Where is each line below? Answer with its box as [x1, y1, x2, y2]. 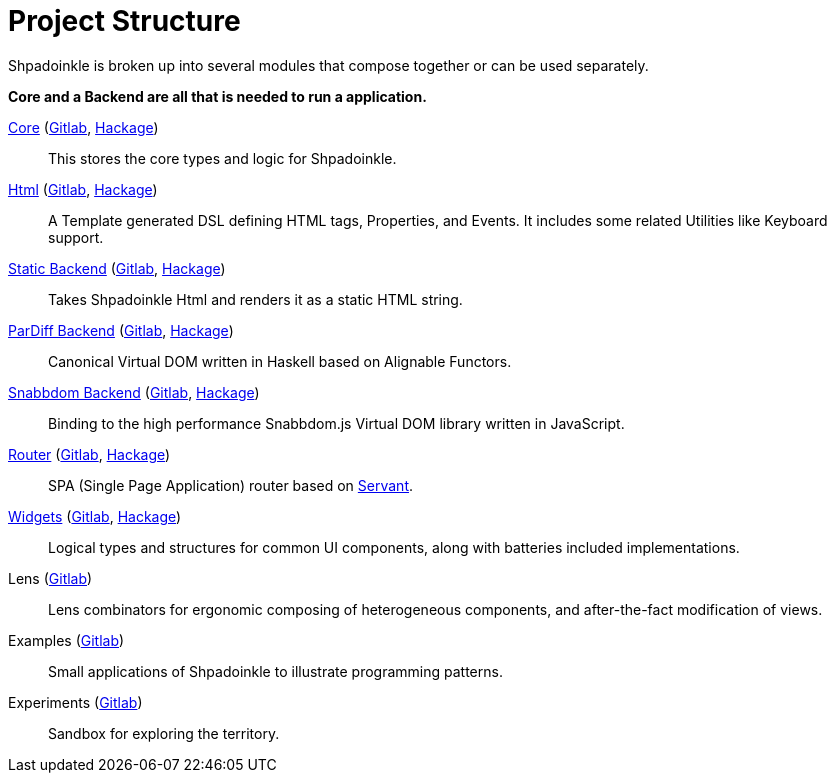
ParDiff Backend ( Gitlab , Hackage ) [8, 321, 234, 339]
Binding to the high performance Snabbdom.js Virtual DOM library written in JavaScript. [48, 414, 625, 432]
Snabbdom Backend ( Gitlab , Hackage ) [8, 383, 260, 401]
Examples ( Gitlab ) [8, 631, 125, 649]
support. [48, 228, 104, 246]
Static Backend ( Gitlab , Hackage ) [8, 259, 226, 277]
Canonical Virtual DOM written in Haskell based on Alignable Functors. [48, 352, 512, 370]
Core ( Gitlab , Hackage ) [8, 118, 159, 136]
